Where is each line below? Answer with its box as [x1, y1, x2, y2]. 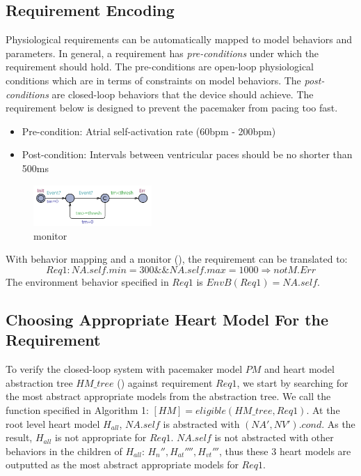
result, [6, 430, 33, 445]
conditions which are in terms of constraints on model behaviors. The [6, 72, 301, 87]
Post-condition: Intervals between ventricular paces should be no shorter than [22, 147, 353, 162]
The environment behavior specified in [6, 275, 169, 289]
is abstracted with [163, 416, 240, 431]
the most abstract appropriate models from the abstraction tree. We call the [6, 389, 331, 404]
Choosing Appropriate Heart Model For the [6, 309, 329, 330]
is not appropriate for [55, 430, 147, 445]
